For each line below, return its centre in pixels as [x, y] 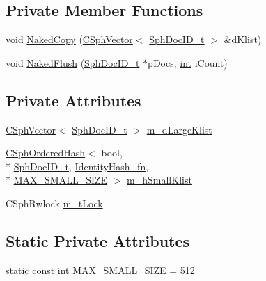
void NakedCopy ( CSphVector [69, 39]
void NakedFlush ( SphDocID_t [73, 62]
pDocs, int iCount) [188, 62]
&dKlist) [243, 39]
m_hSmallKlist [159, 180]
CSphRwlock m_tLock [54, 203]
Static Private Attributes [98, 240]
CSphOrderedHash [46, 153]
